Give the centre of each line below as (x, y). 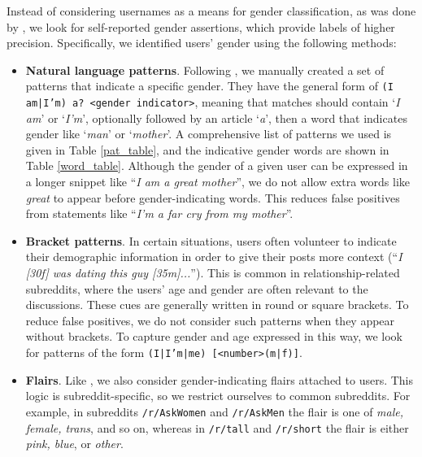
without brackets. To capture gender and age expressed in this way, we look (214, 336)
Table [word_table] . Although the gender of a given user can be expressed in (217, 165)
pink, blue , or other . (74, 444)
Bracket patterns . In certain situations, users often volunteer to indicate (211, 240)
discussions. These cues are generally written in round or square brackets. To (217, 305)
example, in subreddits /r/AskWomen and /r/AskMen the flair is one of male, (215, 411)
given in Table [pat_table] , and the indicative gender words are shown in (207, 149)
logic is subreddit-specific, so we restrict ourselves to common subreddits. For (218, 396)
